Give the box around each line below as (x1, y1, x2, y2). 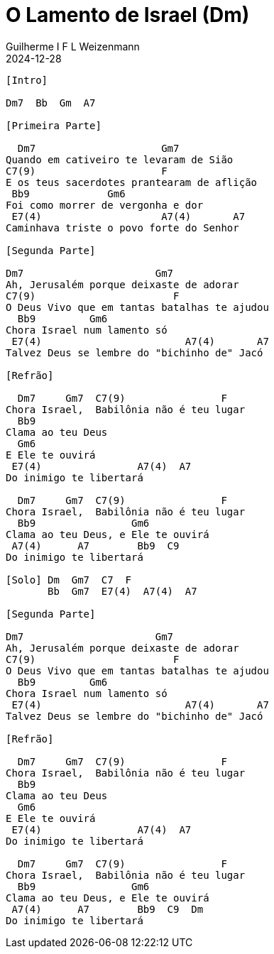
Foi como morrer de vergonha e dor (6, 199, 204, 211)
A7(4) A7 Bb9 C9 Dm (11, 903, 204, 915)
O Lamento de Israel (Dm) (6, 3, 250, 27)
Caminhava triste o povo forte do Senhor (6, 221, 239, 234)
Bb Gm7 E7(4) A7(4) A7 (48, 585, 197, 597)
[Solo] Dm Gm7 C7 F (6, 574, 132, 586)
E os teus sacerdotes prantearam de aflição (6, 176, 258, 188)
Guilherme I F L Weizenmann (6, 40, 140, 53)
